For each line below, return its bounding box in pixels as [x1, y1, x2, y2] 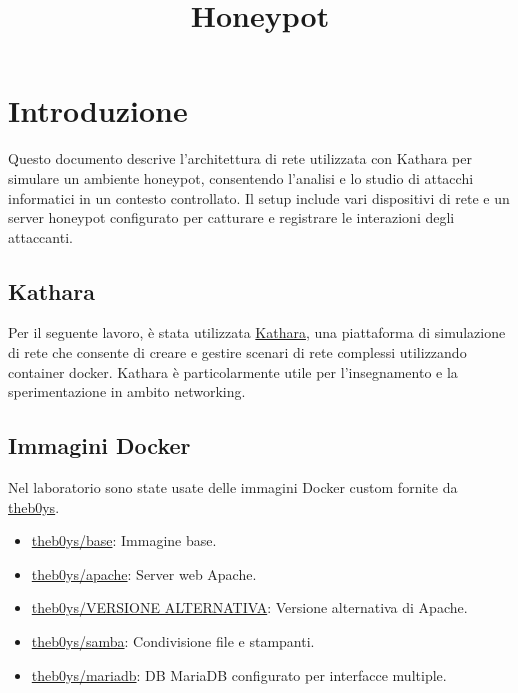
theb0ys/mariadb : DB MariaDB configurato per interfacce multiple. [31, 664, 447, 685]
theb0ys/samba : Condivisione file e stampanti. [31, 631, 315, 652]
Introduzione [8, 90, 188, 131]
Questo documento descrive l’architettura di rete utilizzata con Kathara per [8, 148, 472, 169]
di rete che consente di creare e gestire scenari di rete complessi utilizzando [8, 342, 467, 363]
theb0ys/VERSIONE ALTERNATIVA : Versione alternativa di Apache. [31, 597, 468, 618]
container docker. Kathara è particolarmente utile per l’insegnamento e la [8, 361, 458, 382]
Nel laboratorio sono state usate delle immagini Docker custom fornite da [8, 477, 458, 498]
